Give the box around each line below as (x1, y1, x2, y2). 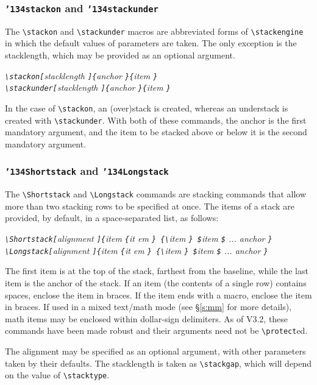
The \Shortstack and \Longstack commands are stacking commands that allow (5, 188, 306, 200)
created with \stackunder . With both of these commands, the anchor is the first (5, 113, 307, 126)
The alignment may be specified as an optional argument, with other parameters (5, 345, 306, 357)
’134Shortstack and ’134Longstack (5, 163, 169, 178)
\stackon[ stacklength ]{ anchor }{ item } (5, 69, 158, 82)
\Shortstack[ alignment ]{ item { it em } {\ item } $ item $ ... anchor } (5, 232, 272, 245)
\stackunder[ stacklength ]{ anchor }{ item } (5, 81, 171, 94)
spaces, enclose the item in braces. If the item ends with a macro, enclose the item (5, 288, 312, 301)
